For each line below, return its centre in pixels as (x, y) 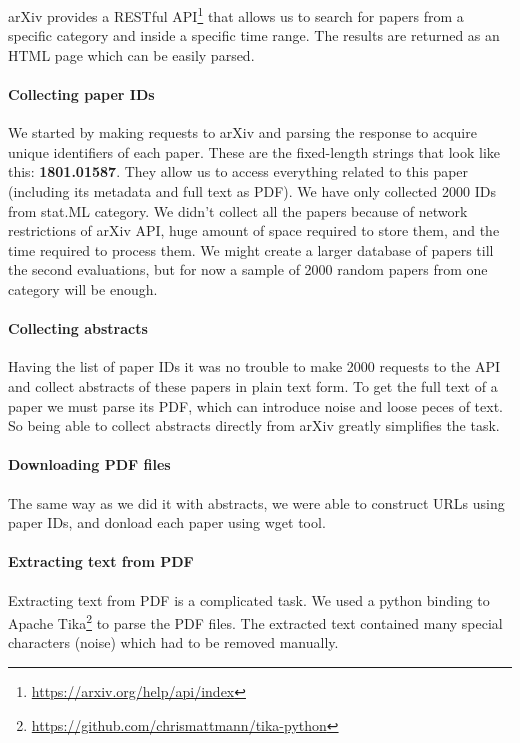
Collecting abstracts (78, 328)
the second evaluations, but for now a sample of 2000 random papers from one (248, 269)
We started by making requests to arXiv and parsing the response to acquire (242, 132)
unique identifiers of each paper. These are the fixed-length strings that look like (254, 151)
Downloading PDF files (89, 464)
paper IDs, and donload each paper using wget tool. (167, 522)
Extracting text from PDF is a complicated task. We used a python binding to (249, 599)
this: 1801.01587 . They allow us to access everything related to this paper (238, 171)
